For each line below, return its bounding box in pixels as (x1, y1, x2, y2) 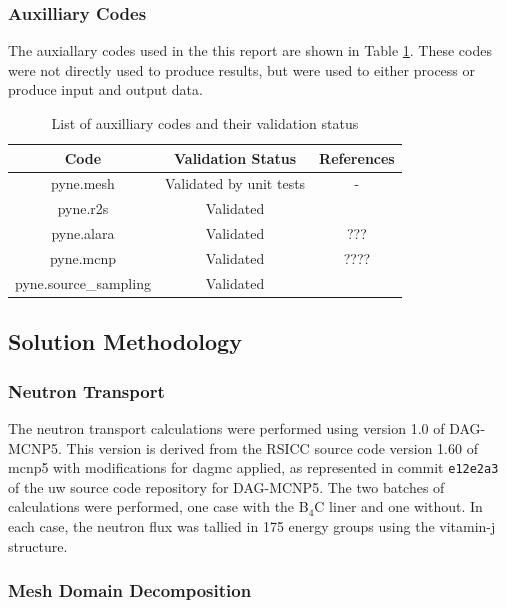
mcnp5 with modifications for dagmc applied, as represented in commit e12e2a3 (8, 457, 499, 478)
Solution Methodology (8, 326, 242, 357)
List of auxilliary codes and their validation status (51, 113, 359, 133)
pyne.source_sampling (15, 272, 151, 293)
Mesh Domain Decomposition (8, 578, 252, 603)
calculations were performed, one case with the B (8, 496, 309, 517)
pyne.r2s (57, 198, 109, 219)
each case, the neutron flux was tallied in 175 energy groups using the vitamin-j (8, 515, 496, 536)
